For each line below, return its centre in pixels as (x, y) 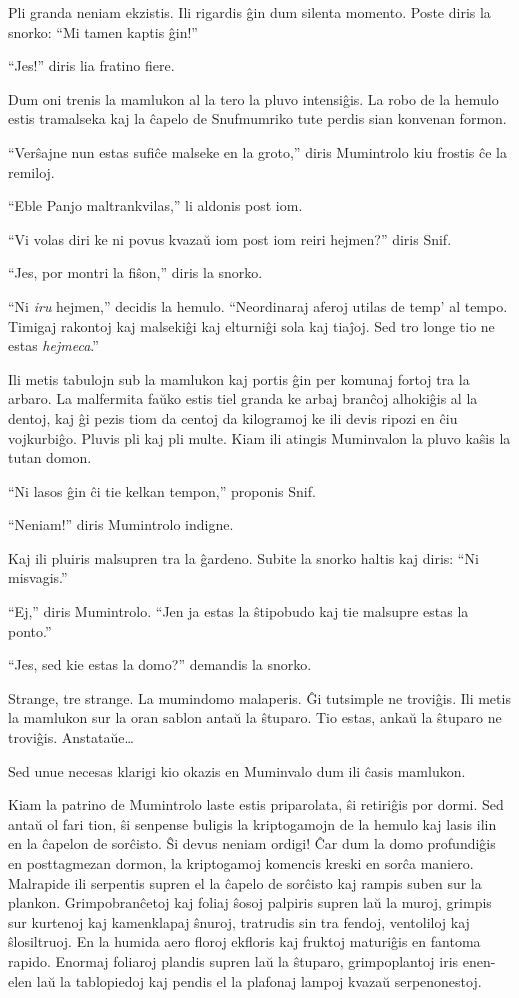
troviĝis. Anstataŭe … (71, 737)
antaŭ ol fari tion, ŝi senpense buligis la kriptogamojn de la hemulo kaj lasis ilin (252, 823)
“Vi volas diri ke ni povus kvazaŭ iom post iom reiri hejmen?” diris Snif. (230, 238)
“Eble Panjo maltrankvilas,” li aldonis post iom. (155, 205)
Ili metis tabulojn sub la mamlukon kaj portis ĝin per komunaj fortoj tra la (239, 378)
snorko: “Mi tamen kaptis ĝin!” (103, 31)
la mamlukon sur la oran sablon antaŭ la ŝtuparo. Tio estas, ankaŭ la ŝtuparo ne (255, 717)
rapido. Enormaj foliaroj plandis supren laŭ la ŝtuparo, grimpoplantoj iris (233, 960)
